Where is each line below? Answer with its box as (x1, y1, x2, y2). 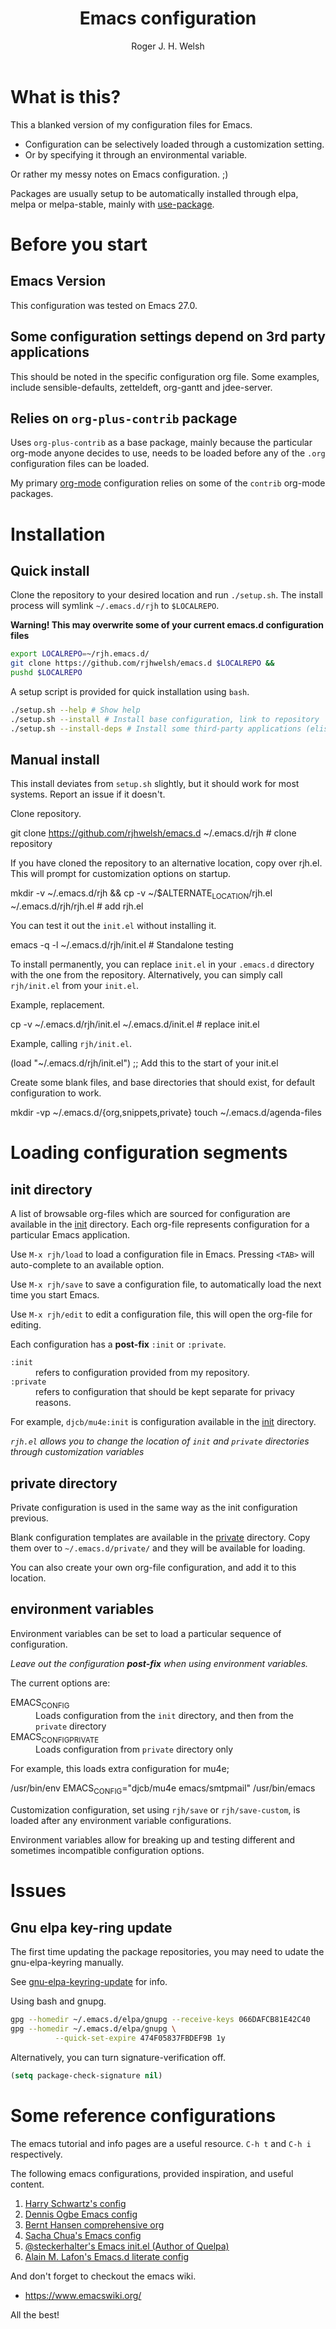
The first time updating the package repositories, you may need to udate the (10, 1946, 325, 1958)
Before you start (10, 233, 148, 256)
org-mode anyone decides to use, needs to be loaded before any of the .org (10, 447, 326, 459)
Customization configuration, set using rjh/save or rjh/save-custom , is (10, 1804, 301, 1816)
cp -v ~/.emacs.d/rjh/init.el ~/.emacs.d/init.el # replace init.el (10, 1018, 260, 1031)
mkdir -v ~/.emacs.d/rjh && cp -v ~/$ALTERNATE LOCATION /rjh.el (10, 887, 273, 902)
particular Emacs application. (10, 1229, 131, 1241)
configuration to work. (10, 1087, 102, 1099)
